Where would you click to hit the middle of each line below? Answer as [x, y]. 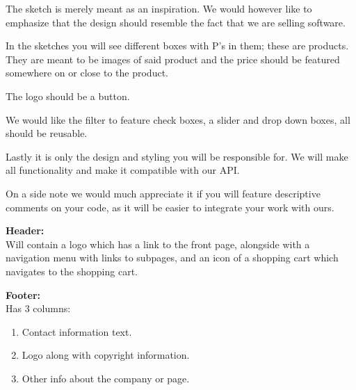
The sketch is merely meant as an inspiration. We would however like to [159, 8]
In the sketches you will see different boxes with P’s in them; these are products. [177, 46]
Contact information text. [77, 331]
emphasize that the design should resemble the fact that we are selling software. [176, 22]
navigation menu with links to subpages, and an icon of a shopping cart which [172, 258]
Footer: [23, 294]
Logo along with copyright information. [106, 355]
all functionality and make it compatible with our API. [123, 170]
